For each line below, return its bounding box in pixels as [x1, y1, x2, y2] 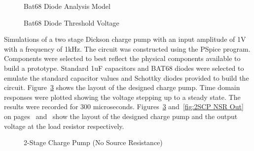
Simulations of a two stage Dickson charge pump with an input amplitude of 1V [4, 34, 246, 44]
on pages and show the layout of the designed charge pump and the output [4, 111, 238, 121]
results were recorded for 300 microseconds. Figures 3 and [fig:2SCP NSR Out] [4, 101, 244, 112]
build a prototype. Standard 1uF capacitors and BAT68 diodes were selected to [4, 62, 244, 73]
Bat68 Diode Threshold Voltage [24, 17, 119, 28]
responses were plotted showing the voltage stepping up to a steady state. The [4, 91, 241, 102]
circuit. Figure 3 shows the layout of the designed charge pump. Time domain [4, 82, 240, 92]
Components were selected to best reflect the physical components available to [4, 53, 241, 63]
